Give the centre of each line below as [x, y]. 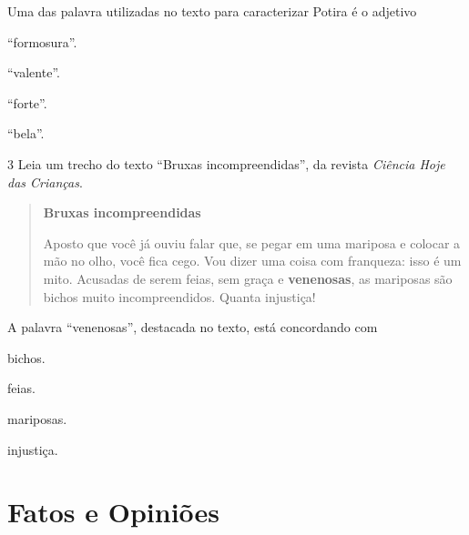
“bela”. [26, 133]
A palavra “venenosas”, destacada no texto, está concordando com [193, 327]
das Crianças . [45, 182]
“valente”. [34, 72]
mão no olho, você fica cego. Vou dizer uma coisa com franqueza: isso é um [252, 261]
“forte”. [27, 102]
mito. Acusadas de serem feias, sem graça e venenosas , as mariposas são [248, 278]
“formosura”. [42, 41]
